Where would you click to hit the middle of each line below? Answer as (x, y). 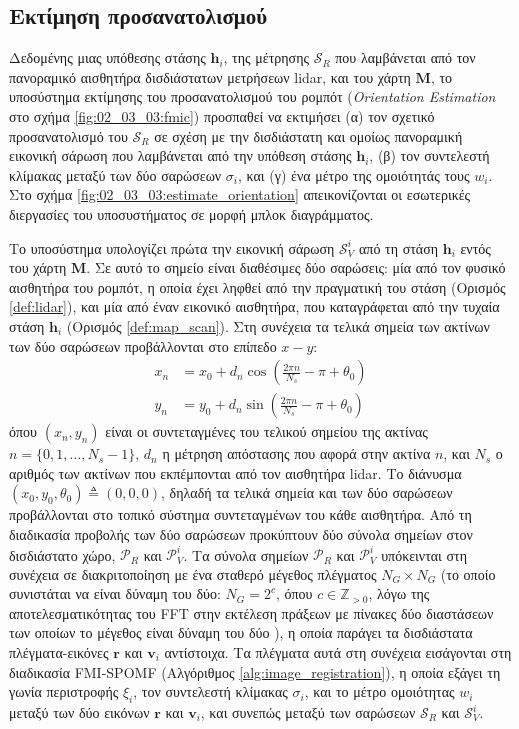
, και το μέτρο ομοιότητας (379, 691)
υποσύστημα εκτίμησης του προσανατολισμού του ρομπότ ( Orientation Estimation (252, 96)
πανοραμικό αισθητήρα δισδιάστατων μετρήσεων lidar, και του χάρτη (210, 76)
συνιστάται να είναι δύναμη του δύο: (115, 593)
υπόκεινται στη (424, 554)
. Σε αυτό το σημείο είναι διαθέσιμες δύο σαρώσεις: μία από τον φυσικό (296, 267)
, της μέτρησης (266, 57)
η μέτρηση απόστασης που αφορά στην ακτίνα (296, 453)
